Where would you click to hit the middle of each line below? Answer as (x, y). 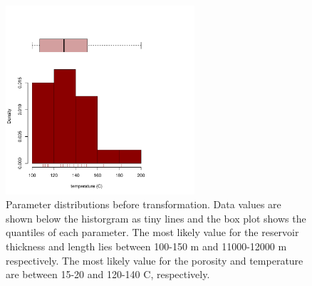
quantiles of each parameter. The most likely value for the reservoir (152, 232)
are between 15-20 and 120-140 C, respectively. (108, 274)
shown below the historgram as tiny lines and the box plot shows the (156, 218)
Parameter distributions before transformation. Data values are (144, 204)
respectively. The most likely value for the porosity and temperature (155, 260)
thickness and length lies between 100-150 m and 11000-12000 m (146, 246)
